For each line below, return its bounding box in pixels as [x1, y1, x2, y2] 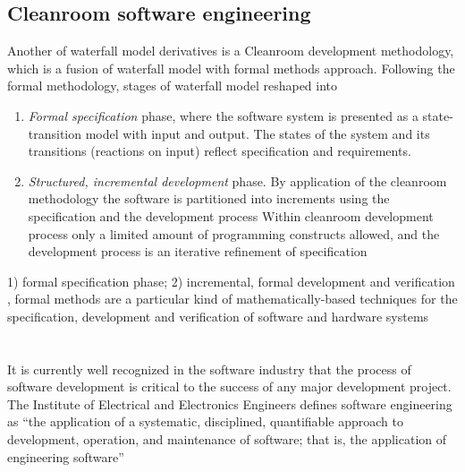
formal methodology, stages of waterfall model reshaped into [7, 76, 338, 95]
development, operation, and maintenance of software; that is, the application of [7, 430, 447, 449]
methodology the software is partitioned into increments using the [28, 189, 390, 208]
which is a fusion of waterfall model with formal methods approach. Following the [7, 58, 455, 77]
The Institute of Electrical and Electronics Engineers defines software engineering [7, 394, 452, 413]
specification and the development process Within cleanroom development [28, 206, 434, 225]
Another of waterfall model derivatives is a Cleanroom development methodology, [7, 41, 454, 60]
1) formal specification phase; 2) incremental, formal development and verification [7, 271, 455, 290]
